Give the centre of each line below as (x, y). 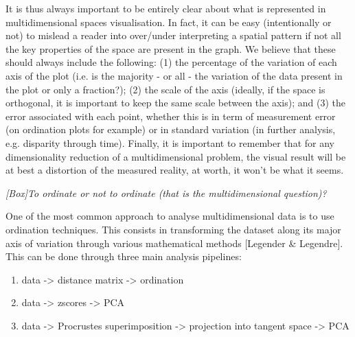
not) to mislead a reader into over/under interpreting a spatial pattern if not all (173, 35)
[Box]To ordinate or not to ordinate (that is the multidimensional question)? (166, 193)
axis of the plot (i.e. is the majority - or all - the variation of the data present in (174, 75)
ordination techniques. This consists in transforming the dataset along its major (173, 229)
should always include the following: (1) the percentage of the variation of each (171, 62)
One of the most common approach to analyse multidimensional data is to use (170, 216)
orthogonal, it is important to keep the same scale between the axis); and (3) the (176, 103)
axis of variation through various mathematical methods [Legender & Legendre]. (174, 243)
